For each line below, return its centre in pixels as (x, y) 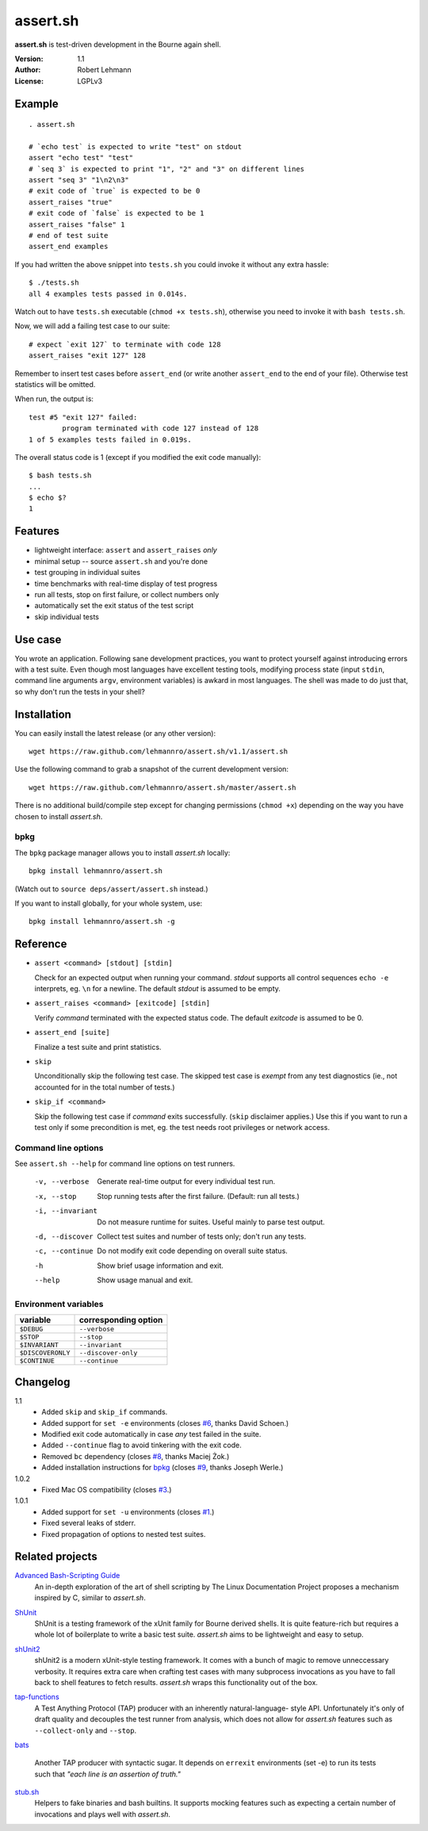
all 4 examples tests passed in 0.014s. (108, 294)
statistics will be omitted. (55, 384)
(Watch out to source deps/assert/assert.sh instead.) (112, 889)
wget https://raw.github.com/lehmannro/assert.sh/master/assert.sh (162, 787)
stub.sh (27, 1792)
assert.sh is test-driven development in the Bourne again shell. (118, 44)
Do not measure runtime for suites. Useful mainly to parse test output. (211, 1222)
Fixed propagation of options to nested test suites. (124, 1534)
